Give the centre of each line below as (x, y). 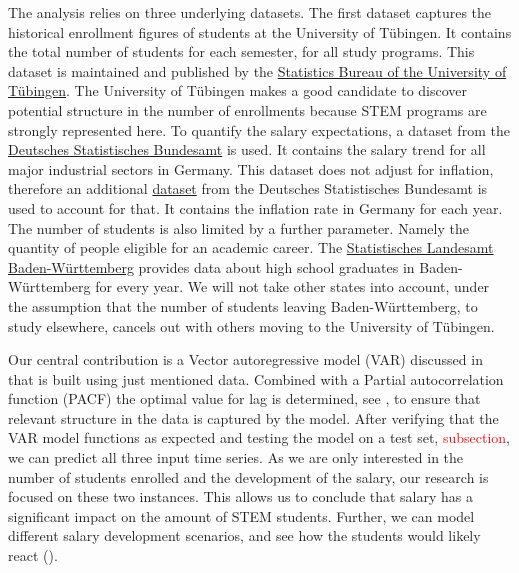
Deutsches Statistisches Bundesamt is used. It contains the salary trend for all (247, 149)
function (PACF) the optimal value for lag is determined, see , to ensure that (244, 398)
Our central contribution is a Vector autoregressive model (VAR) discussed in (245, 359)
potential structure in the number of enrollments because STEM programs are (247, 109)
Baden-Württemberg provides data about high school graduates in (211, 266)
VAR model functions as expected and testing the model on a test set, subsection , (259, 437)
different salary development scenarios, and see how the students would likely (244, 535)
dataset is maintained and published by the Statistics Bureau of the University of (257, 70)
